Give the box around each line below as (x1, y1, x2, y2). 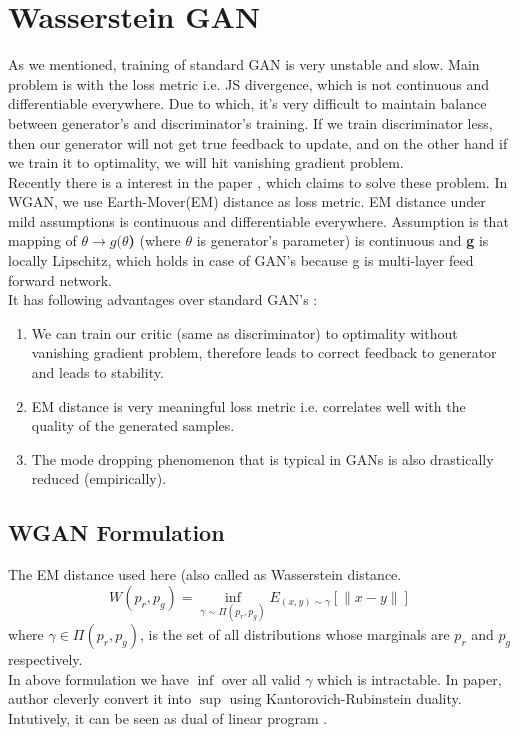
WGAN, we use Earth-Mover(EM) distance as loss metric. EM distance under (8, 191, 486, 212)
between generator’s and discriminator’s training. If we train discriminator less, (8, 112, 493, 133)
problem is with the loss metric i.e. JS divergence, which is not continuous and (8, 73, 489, 94)
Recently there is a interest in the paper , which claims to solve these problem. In (8, 171, 508, 192)
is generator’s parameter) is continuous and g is (196, 230, 489, 251)
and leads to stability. (31, 362, 164, 383)
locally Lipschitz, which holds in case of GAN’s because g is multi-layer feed (8, 250, 474, 271)
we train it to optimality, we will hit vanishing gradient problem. (8, 152, 404, 173)
